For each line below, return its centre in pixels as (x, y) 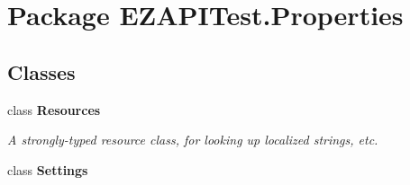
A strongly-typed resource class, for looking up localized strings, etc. (193, 140)
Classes (41, 71)
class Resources (54, 109)
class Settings (48, 169)
